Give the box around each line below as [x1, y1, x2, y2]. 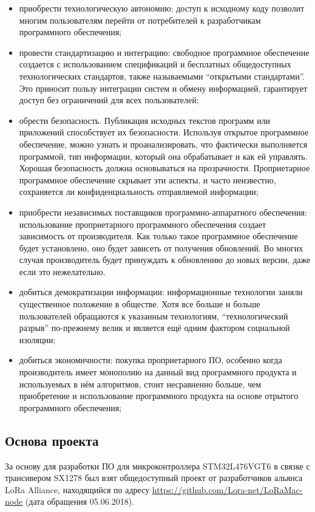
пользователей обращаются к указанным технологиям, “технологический [19, 309, 288, 322]
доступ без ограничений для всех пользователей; [19, 94, 199, 106]
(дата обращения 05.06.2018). [25, 495, 134, 508]
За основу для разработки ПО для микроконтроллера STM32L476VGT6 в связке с [5, 459, 310, 472]
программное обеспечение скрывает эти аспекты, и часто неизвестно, [19, 173, 276, 186]
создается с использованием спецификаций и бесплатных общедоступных [19, 58, 291, 70]
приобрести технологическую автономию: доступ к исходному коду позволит [19, 2, 305, 14]
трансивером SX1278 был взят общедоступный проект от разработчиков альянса [5, 471, 303, 484]
